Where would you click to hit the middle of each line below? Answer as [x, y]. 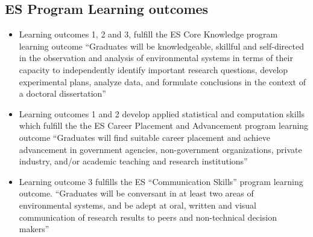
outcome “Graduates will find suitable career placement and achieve [144, 137]
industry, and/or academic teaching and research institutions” [133, 161]
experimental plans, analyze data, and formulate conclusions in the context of [162, 81]
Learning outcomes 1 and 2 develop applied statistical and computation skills [162, 113]
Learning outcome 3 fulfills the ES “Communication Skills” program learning [161, 181]
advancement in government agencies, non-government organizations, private [160, 149]
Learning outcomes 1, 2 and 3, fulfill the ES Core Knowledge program [148, 34]
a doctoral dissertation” [62, 93]
